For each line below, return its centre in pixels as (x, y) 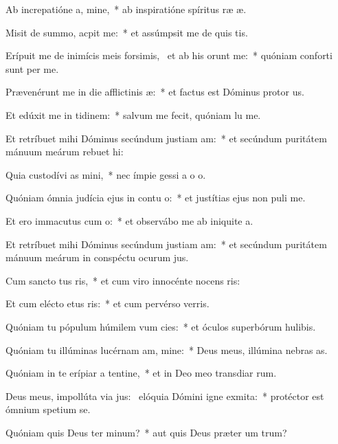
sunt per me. (32, 68)
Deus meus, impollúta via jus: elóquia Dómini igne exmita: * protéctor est (165, 396)
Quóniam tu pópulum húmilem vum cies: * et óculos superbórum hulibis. (161, 326)
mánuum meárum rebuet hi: (65, 152)
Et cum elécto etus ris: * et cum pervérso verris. (108, 303)
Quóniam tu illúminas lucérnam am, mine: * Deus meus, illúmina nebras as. (167, 349)
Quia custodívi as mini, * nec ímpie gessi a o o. (106, 174)
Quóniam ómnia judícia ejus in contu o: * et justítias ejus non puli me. (156, 198)
